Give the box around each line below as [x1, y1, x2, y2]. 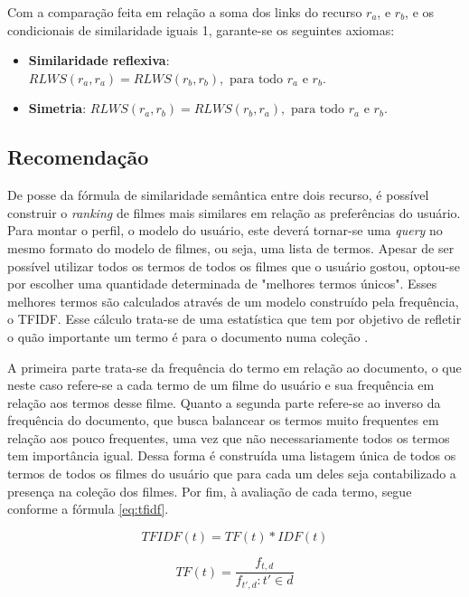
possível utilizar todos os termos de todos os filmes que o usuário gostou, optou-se [7, 256, 461, 275]
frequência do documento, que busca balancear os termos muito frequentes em [7, 411, 439, 430]
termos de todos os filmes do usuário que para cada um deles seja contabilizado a [7, 464, 456, 483]
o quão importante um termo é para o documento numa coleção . [7, 327, 369, 346]
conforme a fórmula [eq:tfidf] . [7, 499, 169, 518]
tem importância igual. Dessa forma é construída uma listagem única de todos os [7, 446, 456, 465]
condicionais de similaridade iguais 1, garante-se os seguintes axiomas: [7, 20, 395, 39]
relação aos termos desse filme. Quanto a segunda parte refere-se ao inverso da [7, 393, 441, 412]
